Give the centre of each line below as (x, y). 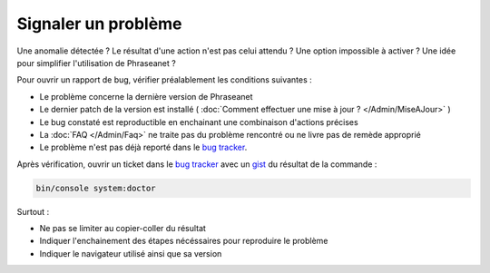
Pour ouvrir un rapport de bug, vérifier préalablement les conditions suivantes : (164, 80)
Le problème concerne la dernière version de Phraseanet (146, 96)
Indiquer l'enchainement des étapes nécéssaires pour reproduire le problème (184, 241)
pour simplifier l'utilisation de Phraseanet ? (96, 63)
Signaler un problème (99, 24)
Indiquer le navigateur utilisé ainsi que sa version (131, 253)
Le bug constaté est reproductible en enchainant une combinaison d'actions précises (199, 122)
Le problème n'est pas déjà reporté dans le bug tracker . (143, 147)
